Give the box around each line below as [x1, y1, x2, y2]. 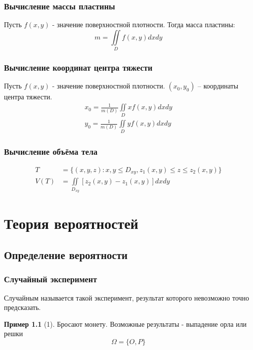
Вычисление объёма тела [4, 145, 98, 157]
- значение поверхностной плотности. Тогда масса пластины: [52, 19, 235, 30]
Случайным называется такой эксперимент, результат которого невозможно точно [4, 292, 250, 303]
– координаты [198, 81, 239, 91]
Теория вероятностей [4, 213, 138, 233]
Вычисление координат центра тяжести [4, 61, 153, 74]
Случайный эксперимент [4, 273, 97, 285]
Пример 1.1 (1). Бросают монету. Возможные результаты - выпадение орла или [4, 318, 247, 329]
